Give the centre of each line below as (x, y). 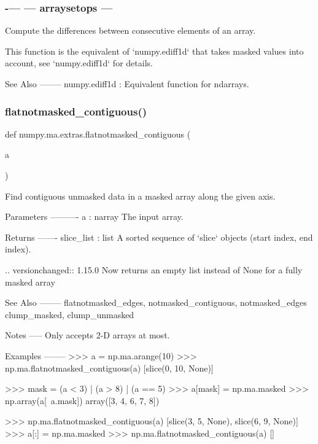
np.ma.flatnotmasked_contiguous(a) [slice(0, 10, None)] (109, 368)
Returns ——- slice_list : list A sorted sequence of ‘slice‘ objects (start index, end (159, 237)
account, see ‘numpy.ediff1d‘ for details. (79, 63)
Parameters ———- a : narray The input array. (94, 216)
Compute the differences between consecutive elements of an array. (130, 30)
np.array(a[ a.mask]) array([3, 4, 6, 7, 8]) (82, 400)
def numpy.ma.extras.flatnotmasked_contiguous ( (98, 134)
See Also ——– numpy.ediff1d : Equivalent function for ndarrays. (127, 84)
